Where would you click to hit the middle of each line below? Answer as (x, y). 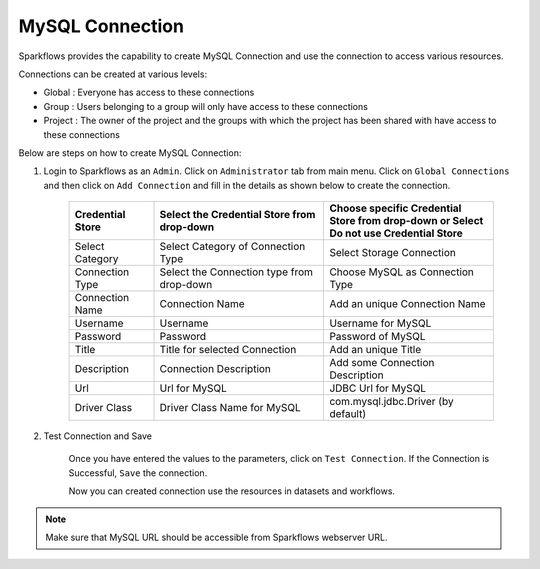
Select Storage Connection (393, 253)
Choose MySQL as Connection (402, 272)
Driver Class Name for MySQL (230, 408)
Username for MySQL (380, 323)
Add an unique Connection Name (407, 304)
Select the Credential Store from (237, 215)
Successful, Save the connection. (138, 472)
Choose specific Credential (395, 208)
